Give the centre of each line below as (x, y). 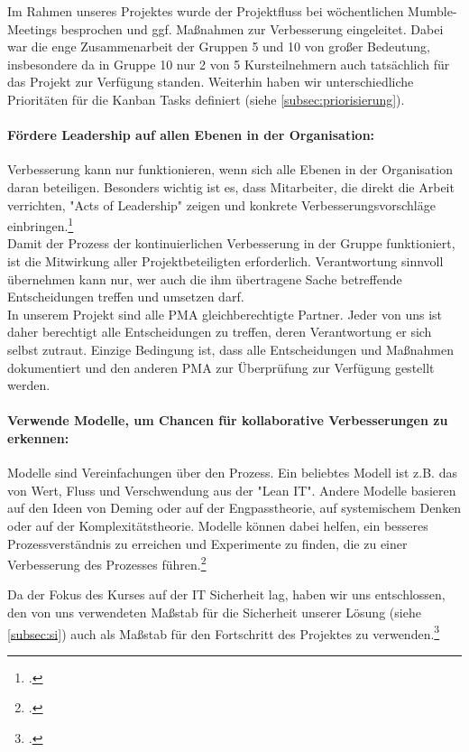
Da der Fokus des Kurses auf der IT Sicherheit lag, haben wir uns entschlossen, (226, 594)
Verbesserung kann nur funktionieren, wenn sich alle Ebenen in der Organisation (230, 169)
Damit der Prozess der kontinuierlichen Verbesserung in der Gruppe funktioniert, (231, 243)
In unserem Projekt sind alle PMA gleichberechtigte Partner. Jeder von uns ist (225, 314)
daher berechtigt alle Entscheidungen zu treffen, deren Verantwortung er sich (220, 332)
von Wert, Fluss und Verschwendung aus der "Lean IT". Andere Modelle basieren (232, 490)
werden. (29, 385)
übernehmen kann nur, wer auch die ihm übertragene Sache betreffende (205, 279)
